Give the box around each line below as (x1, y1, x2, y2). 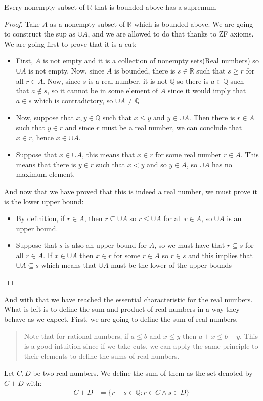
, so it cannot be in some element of (47, 85, 158, 96)
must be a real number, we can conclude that (102, 122, 242, 132)
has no (212, 159, 232, 169)
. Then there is (189, 112, 235, 123)
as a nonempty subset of (50, 18, 125, 29)
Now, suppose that (16, 112, 74, 123)
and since (65, 122, 94, 132)
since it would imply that (168, 85, 246, 96)
